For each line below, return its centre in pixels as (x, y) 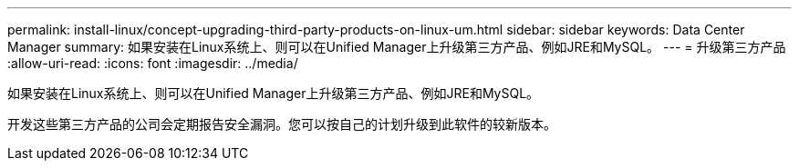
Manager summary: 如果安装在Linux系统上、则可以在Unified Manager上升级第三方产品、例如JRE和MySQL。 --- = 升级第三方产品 (397, 47)
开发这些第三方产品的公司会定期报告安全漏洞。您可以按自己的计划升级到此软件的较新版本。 (282, 124)
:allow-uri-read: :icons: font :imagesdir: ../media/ (153, 63)
